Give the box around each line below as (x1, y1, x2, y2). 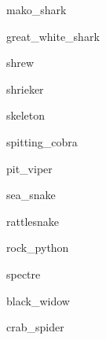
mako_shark (6, 2, 67, 17)
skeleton (6, 107, 46, 124)
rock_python (6, 239, 69, 256)
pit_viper (6, 160, 53, 176)
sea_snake (6, 187, 56, 203)
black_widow (6, 292, 70, 309)
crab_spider (6, 319, 64, 335)
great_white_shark (6, 28, 100, 44)
